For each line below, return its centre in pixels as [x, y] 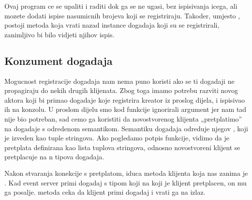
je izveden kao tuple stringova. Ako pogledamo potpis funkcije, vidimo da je [117, 138]
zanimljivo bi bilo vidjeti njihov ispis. [59, 34]
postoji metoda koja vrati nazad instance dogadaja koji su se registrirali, [112, 25]
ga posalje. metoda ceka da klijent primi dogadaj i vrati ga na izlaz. [105, 192]
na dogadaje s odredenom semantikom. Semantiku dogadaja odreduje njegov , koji [126, 128]
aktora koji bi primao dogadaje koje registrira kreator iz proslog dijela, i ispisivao [125, 100]
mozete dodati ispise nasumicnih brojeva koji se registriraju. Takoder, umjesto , [122, 15]
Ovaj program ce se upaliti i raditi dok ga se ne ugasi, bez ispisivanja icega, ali [121, 6]
